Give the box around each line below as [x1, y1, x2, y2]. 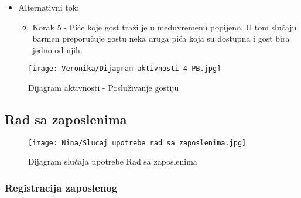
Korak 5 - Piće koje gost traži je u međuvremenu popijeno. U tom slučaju [32, 21, 297, 33]
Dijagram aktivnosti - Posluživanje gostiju [28, 81, 179, 94]
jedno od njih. [32, 43, 83, 56]
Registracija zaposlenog [5, 180, 118, 194]
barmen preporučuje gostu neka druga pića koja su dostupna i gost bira [32, 32, 290, 45]
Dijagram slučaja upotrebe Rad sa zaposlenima [28, 155, 197, 168]
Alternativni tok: [18, 1, 79, 13]
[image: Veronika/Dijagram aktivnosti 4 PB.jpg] [28, 64, 221, 73]
